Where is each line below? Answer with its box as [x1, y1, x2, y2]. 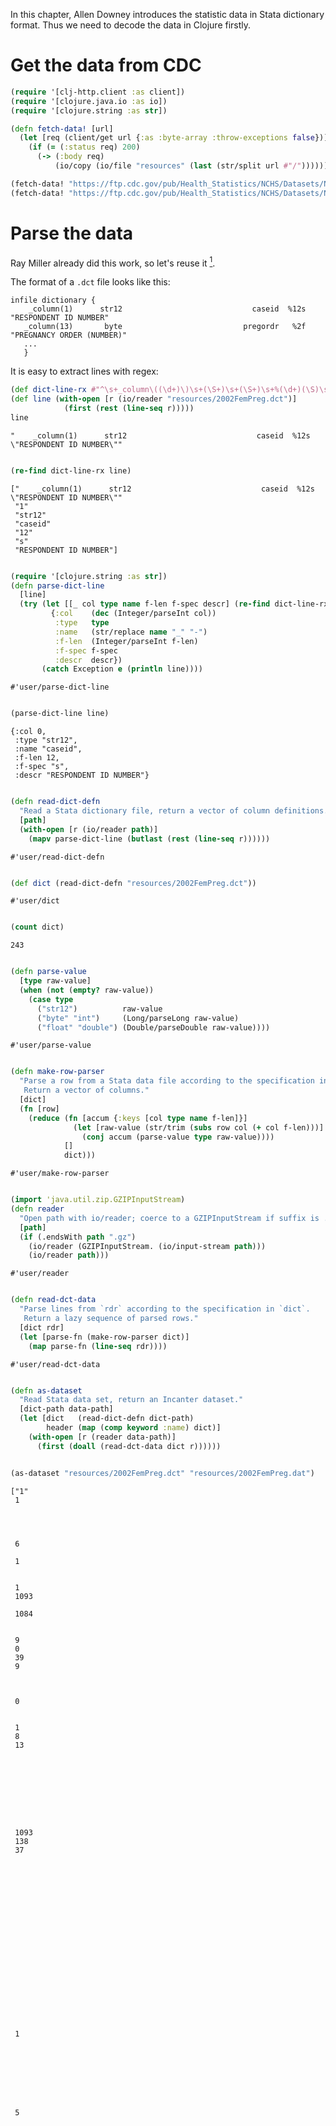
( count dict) [10, 922, 65, 933]
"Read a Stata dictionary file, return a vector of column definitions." [19, 806, 333, 816]
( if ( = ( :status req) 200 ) [28, 142, 141, 153]
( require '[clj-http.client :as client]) [10, 87, 186, 97]
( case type [28, 994, 74, 1004]
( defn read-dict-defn [10, 797, 101, 807]
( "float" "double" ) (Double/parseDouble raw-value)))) [36, 1022, 271, 1033]
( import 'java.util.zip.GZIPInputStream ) [10, 1195, 186, 1205]
